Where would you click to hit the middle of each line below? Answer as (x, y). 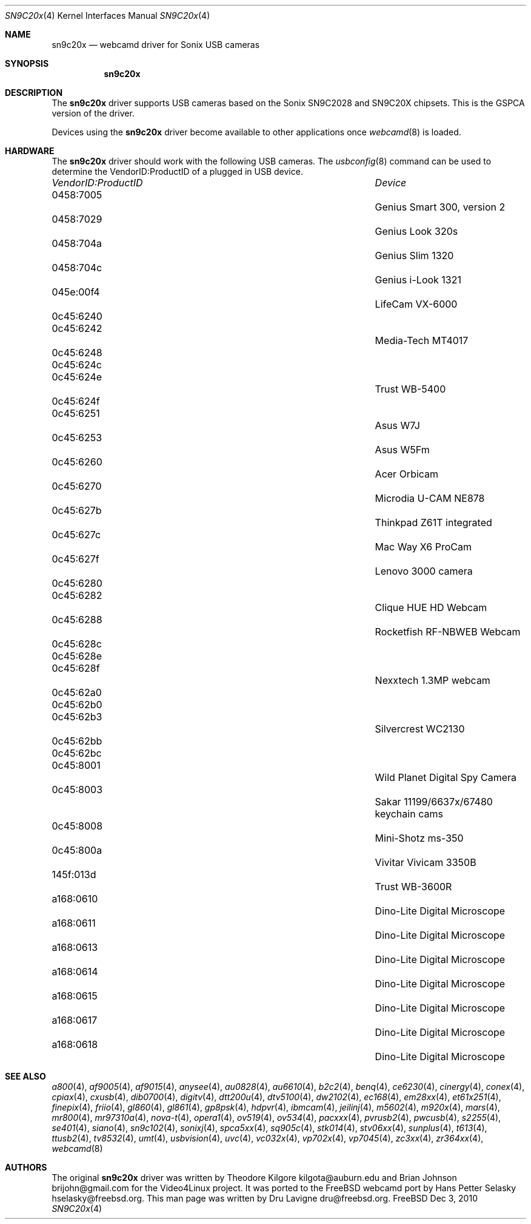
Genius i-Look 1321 (418, 280)
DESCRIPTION (34, 93)
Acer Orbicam (407, 474)
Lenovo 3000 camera (424, 571)
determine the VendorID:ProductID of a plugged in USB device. (177, 171)
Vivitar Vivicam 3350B (426, 862)
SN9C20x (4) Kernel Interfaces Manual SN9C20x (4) (108, 15)
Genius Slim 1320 (414, 255)
